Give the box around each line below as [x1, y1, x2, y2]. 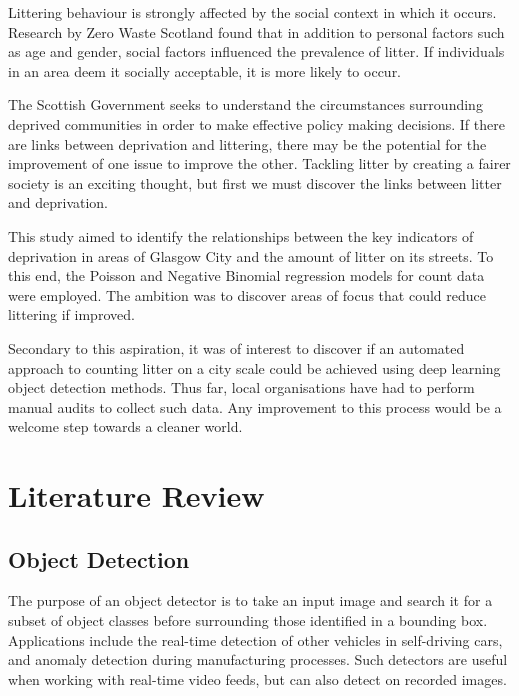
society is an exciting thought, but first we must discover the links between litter [8, 172, 502, 193]
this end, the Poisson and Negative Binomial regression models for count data [8, 265, 485, 286]
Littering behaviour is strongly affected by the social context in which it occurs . [8, 2, 497, 22]
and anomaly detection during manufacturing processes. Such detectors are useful [8, 649, 508, 670]
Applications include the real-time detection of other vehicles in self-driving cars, [8, 629, 503, 650]
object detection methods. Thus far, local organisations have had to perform [8, 377, 475, 398]
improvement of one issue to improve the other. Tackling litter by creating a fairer [8, 153, 511, 174]
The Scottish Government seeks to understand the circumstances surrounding [8, 94, 483, 115]
